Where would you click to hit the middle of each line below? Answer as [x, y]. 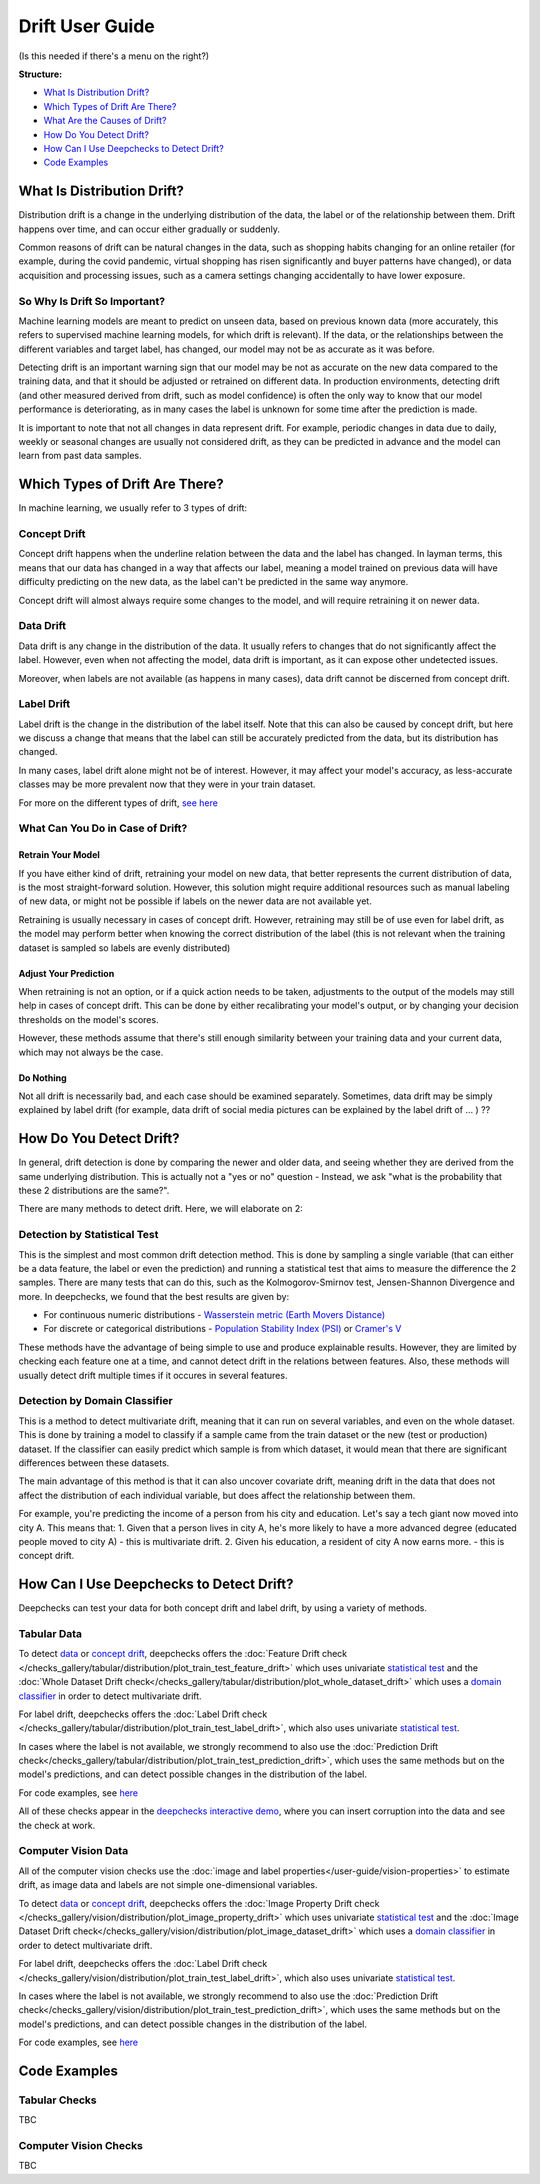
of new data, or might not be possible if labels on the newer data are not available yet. [195, 901]
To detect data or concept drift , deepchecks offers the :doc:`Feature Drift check [183, 1654]
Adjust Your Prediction [66, 973]
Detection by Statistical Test [88, 1235]
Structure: [40, 74]
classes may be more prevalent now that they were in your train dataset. [167, 784]
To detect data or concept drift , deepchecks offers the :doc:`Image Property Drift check [199, 1903]
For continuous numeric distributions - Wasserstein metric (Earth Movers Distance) [214, 1315]
